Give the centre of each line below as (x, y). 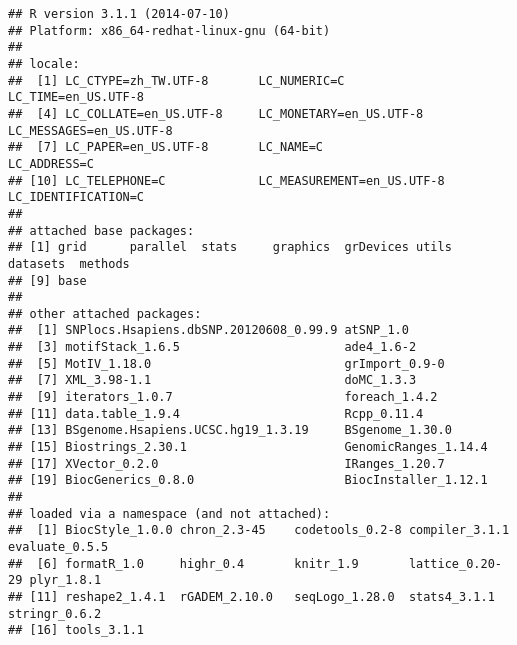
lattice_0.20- (455, 563)
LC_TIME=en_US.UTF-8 (76, 97)
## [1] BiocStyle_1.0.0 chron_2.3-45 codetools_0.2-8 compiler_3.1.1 (259, 530)
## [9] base (47, 280)
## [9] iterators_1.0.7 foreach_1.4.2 (223, 397)
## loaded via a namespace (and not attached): (169, 513)
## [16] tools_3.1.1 (76, 630)
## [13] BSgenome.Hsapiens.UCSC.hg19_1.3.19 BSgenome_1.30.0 (230, 430)
